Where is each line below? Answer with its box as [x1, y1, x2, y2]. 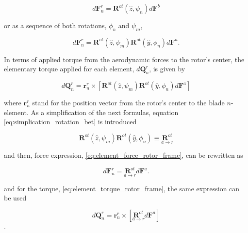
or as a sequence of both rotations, [4, 20, 107, 30]
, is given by [149, 64, 185, 74]
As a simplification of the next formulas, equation [31, 107, 179, 117]
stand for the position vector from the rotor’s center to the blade [32, 98, 225, 108]
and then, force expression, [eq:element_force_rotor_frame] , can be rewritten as [4, 150, 243, 160]
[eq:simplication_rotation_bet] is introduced [4, 116, 137, 127]
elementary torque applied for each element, [4, 64, 134, 74]
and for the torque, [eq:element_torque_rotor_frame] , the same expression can [4, 183, 240, 193]
